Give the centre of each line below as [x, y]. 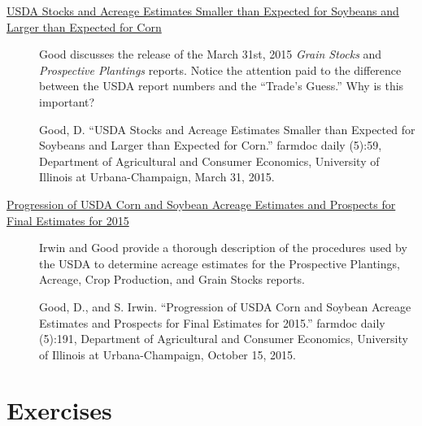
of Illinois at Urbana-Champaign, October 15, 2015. [167, 354]
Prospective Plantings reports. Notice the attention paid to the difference [220, 70]
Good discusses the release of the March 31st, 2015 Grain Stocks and [211, 54]
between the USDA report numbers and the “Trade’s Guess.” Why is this [222, 86]
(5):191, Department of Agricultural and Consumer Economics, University [224, 339]
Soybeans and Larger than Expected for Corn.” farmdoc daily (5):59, [211, 145]
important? [67, 101]
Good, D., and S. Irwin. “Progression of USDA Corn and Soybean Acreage [225, 306]
